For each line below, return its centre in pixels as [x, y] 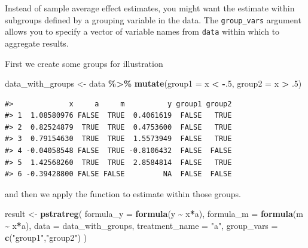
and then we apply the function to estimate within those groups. [123, 193]
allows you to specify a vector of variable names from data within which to [142, 31]
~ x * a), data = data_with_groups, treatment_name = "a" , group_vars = [141, 226]
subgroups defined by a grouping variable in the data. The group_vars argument [153, 19]
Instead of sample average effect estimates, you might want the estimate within [150, 8]
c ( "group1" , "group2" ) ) [46, 237]
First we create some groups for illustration [84, 63]
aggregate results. [37, 43]
